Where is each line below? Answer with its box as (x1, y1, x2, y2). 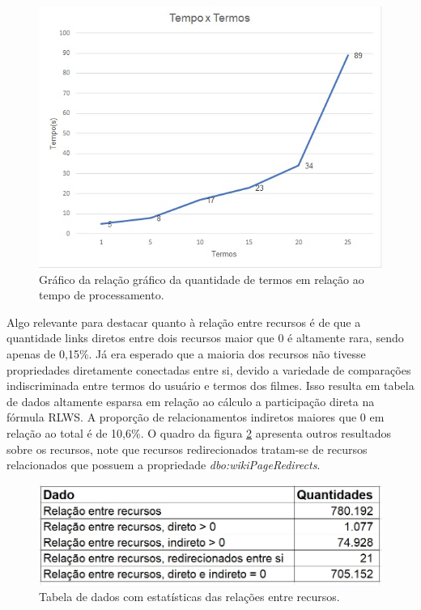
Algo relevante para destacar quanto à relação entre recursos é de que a (6, 313, 361, 330)
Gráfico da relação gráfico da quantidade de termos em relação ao (39, 270, 364, 287)
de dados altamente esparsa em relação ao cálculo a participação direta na (6, 392, 375, 409)
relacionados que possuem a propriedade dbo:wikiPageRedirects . (6, 456, 321, 473)
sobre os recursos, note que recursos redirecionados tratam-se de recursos (6, 440, 368, 457)
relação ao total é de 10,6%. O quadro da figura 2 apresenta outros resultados (6, 424, 391, 441)
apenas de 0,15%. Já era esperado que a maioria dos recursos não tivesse (6, 345, 366, 362)
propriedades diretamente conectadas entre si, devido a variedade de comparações (6, 361, 411, 378)
